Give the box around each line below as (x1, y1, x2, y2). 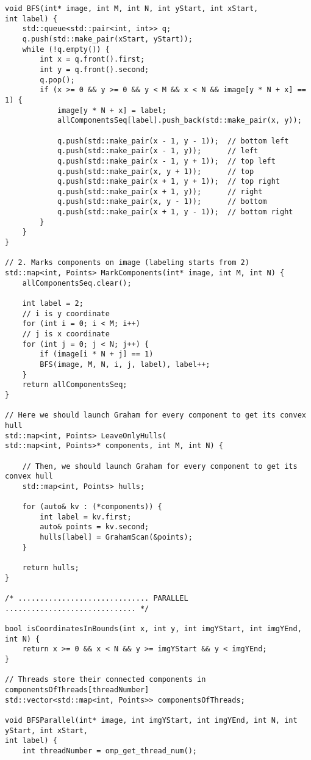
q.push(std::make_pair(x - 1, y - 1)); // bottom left (57, 136, 289, 145)
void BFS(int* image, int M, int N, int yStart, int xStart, (5, 4, 259, 13)
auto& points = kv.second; (40, 523, 149, 532)
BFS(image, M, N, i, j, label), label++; (40, 360, 210, 369)
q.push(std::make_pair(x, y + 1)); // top (57, 167, 254, 176)
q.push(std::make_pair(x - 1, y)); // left (57, 147, 259, 156)
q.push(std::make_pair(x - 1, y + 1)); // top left (57, 156, 276, 165)
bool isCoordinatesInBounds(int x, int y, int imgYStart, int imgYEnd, (5, 624, 302, 634)
